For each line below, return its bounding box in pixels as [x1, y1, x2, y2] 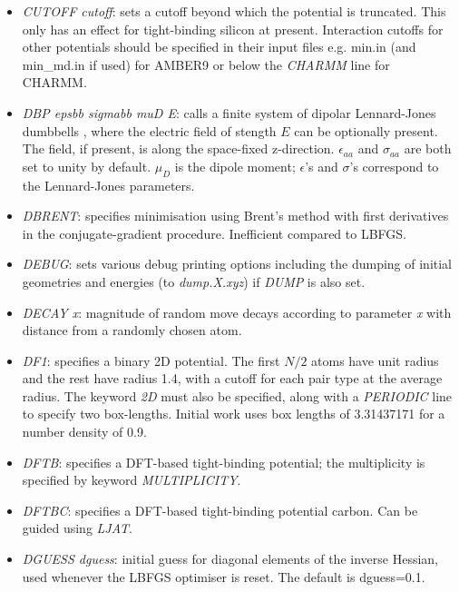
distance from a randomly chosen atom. [22, 321, 242, 340]
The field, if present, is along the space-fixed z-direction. [22, 139, 335, 158]
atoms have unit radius [311, 350, 439, 370]
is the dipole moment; [174, 156, 296, 175]
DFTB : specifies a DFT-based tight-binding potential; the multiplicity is [22, 452, 425, 471]
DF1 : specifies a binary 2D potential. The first [22, 350, 280, 370]
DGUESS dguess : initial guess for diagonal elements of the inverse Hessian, [22, 549, 438, 568]
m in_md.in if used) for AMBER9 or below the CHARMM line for [22, 54, 390, 74]
